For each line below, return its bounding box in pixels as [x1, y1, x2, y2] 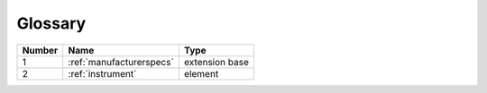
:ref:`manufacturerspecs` [68, 55, 175, 68]
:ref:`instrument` [68, 67, 137, 80]
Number [22, 44, 59, 56]
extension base [183, 55, 250, 68]
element [183, 67, 219, 80]
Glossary [16, 13, 87, 33]
